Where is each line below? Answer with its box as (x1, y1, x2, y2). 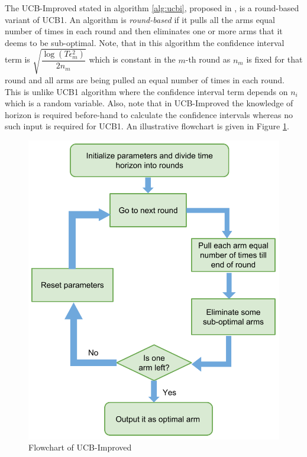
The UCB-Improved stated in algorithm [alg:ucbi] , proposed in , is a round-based (5, 2, 299, 14)
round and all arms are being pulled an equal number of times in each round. (5, 73, 285, 86)
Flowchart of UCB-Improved (28, 441, 132, 453)
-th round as (185, 53, 231, 66)
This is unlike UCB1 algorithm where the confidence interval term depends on (5, 85, 288, 97)
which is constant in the (89, 53, 176, 66)
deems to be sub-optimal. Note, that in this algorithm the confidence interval (5, 36, 285, 48)
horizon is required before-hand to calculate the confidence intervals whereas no (5, 108, 293, 120)
